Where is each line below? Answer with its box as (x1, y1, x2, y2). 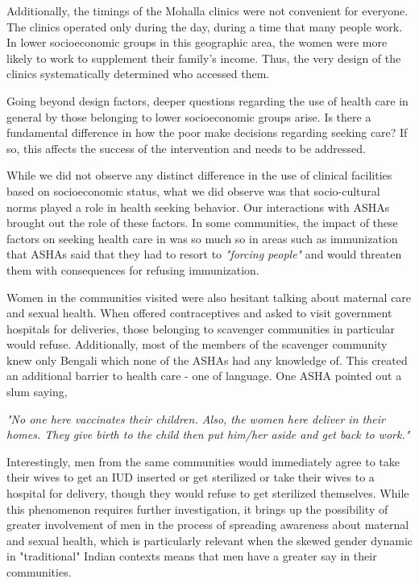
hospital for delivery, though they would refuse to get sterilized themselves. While (6, 485, 409, 502)
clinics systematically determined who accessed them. (6, 65, 270, 82)
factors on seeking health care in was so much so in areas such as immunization (6, 229, 398, 246)
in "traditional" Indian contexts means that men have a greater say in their (6, 548, 377, 564)
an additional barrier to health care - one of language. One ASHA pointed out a (6, 367, 402, 384)
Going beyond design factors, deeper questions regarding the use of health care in (6, 92, 409, 109)
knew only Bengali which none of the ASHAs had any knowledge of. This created (6, 351, 408, 368)
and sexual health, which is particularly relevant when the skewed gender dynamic (6, 531, 413, 548)
